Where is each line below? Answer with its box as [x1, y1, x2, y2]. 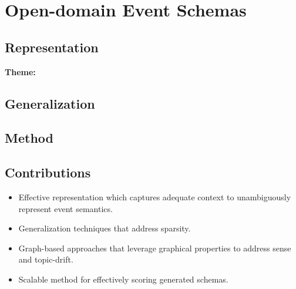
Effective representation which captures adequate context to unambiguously [18, 190, 291, 203]
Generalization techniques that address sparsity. [18, 222, 191, 234]
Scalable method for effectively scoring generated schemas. [18, 273, 228, 285]
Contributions [5, 163, 91, 182]
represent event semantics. [18, 202, 113, 214]
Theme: [5, 65, 36, 78]
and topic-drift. [18, 253, 73, 266]
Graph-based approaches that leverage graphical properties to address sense [18, 241, 291, 254]
